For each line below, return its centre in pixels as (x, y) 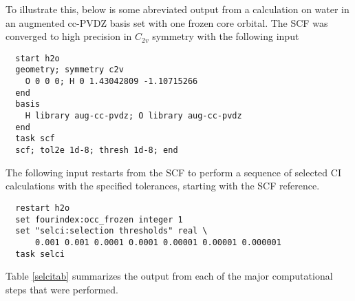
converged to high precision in (69, 36)
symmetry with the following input (226, 36)
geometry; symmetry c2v (69, 70)
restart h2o (43, 208)
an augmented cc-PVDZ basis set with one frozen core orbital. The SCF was (167, 22)
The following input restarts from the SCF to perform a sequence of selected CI (173, 172)
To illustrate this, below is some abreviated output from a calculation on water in (177, 9)
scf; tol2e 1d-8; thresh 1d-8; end (97, 150)
